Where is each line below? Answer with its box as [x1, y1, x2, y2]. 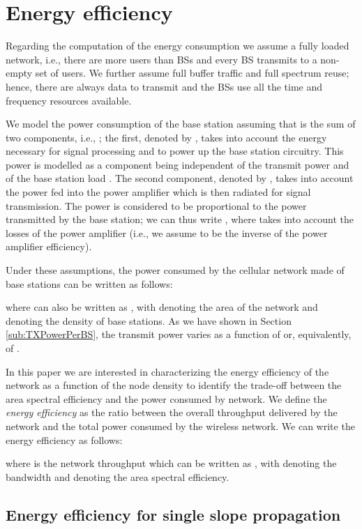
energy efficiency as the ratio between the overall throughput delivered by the [6, 405, 338, 420]
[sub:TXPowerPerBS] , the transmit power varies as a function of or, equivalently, [6, 327, 352, 342]
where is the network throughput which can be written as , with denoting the [6, 456, 337, 470]
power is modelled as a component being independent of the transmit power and [6, 157, 349, 171]
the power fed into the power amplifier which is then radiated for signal [6, 185, 311, 199]
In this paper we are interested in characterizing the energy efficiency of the [6, 364, 329, 378]
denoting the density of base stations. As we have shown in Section [6, 313, 292, 328]
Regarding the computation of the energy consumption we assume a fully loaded [6, 38, 349, 53]
